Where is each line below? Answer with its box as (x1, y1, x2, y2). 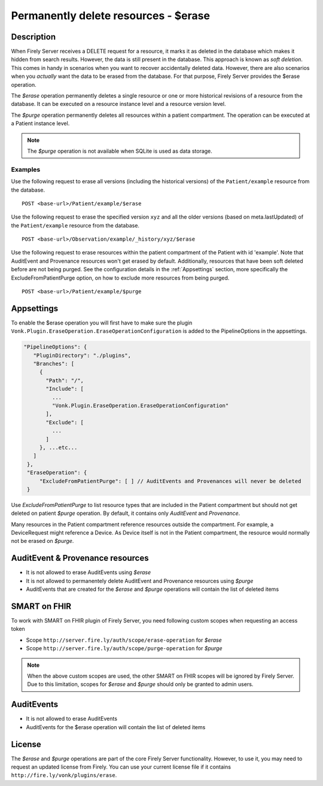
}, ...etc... (39, 444, 78, 451)
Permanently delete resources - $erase (11, 9, 211, 22)
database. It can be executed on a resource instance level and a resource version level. (11, 101, 226, 108)
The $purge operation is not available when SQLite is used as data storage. (27, 147, 212, 154)
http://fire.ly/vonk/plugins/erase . (11, 772, 117, 779)
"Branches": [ (33, 360, 75, 368)
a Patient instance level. (11, 120, 70, 127)
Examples (11, 165, 41, 174)
